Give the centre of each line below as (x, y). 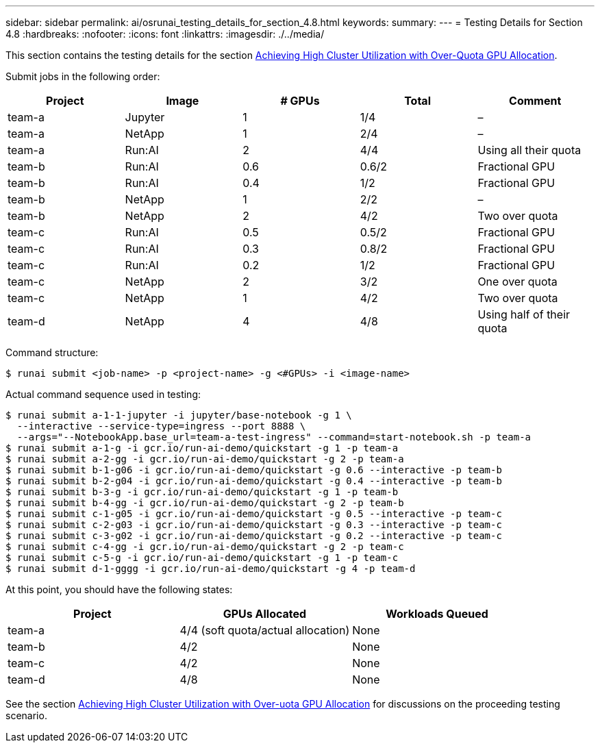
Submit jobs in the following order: (83, 76)
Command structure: (52, 352)
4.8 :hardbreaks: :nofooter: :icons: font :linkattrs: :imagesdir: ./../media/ (165, 34)
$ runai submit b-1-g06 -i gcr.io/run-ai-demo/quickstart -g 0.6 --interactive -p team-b (254, 470)
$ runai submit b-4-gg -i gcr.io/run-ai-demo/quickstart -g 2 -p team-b (205, 503)
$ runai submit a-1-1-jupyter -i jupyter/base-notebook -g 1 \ (179, 415)
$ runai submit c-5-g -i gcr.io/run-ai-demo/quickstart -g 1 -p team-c (202, 558)
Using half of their (524, 314)
